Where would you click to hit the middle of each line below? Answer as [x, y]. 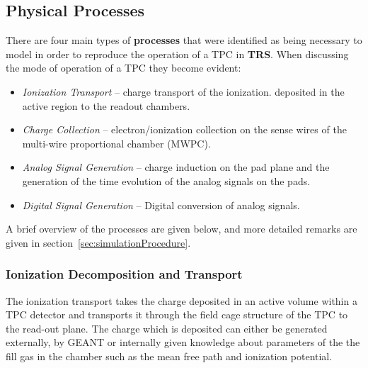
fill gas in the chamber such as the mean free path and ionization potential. [169, 356]
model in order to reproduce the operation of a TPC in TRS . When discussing [177, 54]
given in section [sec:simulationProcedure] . [98, 242]
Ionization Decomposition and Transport [124, 274]
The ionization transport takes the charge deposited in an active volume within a [182, 300]
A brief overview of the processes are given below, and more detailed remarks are [182, 229]
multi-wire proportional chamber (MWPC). [116, 143]
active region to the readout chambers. [106, 105]
